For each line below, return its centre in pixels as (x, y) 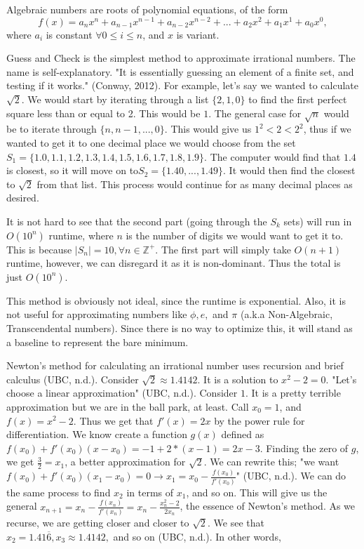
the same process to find (59, 492)
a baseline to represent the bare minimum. (97, 342)
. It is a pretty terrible (293, 393)
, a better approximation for (125, 462)
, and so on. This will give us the (257, 492)
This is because (39, 249)
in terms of (150, 492)
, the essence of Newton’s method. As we (268, 506)
